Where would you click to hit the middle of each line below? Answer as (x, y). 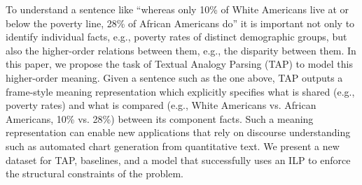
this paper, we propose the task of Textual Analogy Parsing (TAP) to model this (179, 64)
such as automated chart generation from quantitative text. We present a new (173, 146)
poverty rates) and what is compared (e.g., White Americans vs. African (161, 105)
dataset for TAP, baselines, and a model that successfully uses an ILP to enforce (178, 160)
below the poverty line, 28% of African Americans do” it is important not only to (180, 23)
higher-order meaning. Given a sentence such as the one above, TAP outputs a (174, 77)
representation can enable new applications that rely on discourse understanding (178, 132)
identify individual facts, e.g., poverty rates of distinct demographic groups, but (176, 37)
